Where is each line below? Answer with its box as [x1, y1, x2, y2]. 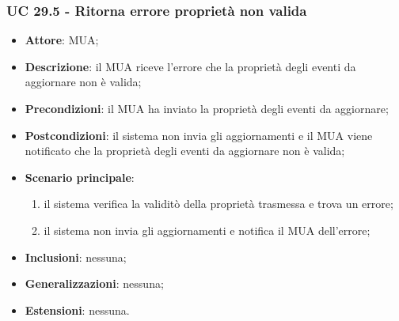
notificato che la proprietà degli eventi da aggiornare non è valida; [25, 142, 345, 159]
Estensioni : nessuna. [25, 301, 130, 318]
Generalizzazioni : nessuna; [25, 275, 164, 292]
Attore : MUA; [25, 32, 99, 48]
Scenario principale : [25, 168, 135, 185]
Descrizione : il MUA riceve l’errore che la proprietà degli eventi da [25, 58, 356, 74]
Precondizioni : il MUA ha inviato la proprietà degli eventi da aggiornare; [25, 100, 389, 116]
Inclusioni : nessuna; [25, 248, 127, 265]
